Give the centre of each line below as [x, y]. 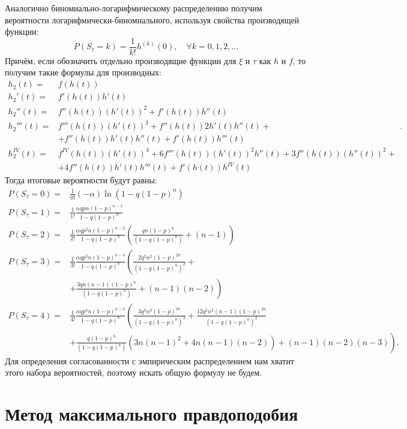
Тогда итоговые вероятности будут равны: [81, 180]
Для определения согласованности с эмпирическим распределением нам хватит [150, 360]
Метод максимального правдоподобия [152, 414]
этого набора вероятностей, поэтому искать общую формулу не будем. [134, 372]
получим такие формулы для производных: [83, 72]
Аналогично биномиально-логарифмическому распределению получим [134, 8]
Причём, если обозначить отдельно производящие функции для [121, 60]
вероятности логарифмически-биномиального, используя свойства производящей [152, 19]
